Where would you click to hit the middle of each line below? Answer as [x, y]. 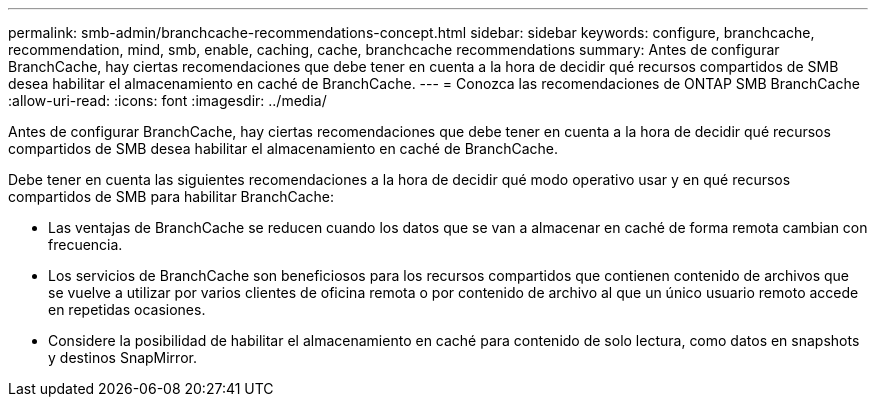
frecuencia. [85, 244]
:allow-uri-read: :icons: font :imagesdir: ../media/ [167, 100]
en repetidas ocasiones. [127, 309]
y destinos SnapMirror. [122, 357]
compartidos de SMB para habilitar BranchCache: [171, 196]
